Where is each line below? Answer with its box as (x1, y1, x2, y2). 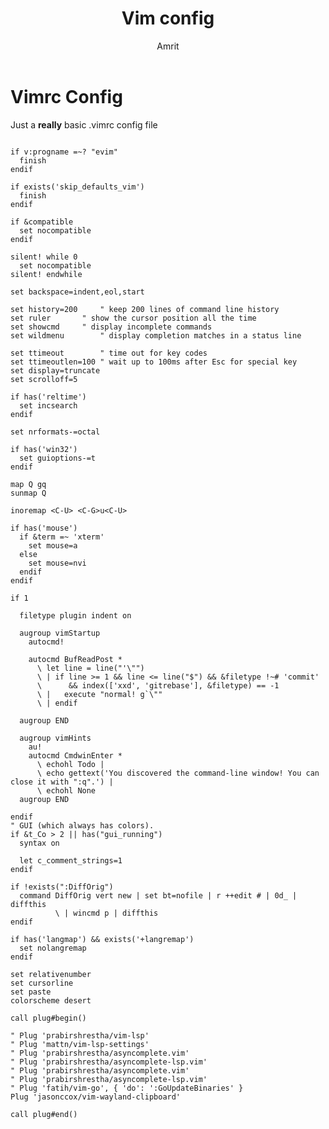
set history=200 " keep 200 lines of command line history (10, 304, 280, 314)
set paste (10, 987, 52, 997)
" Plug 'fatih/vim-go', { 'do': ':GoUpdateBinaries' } (10, 1083, 244, 1093)
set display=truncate (10, 365, 101, 376)
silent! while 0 (10, 252, 78, 262)
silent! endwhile (10, 269, 83, 279)
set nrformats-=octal (10, 427, 101, 437)
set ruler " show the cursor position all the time (10, 313, 257, 323)
